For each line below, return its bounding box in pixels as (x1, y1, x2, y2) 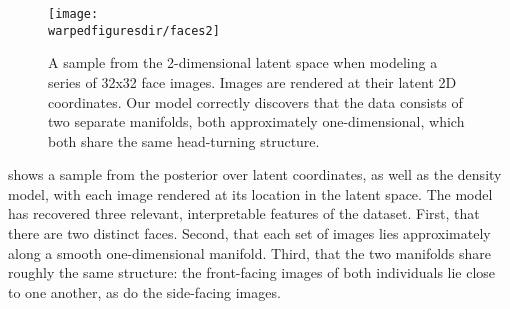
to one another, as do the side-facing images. (8, 281, 281, 302)
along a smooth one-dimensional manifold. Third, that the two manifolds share (8, 242, 492, 263)
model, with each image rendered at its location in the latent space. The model (8, 183, 493, 204)
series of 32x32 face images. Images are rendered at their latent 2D (48, 71, 457, 92)
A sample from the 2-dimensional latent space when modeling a (48, 52, 438, 73)
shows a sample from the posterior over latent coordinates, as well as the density (8, 164, 502, 185)
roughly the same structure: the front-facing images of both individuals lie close (8, 262, 496, 283)
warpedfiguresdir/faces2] (48, 23, 220, 38)
